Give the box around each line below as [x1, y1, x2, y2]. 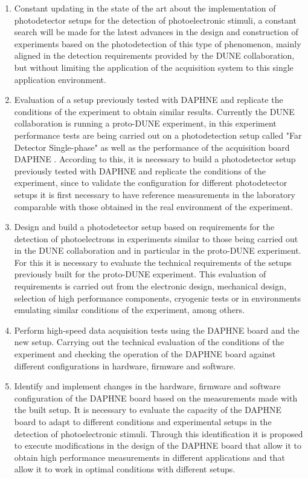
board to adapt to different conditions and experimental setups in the [14, 415, 272, 428]
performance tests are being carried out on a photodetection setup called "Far [14, 128, 302, 141]
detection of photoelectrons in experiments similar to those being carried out [14, 232, 298, 245]
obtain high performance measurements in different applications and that [14, 451, 285, 463]
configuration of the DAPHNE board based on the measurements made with [14, 391, 298, 404]
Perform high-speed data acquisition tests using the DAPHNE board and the [14, 323, 300, 336]
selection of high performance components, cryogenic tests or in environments [14, 291, 301, 304]
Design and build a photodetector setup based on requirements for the [14, 220, 275, 233]
